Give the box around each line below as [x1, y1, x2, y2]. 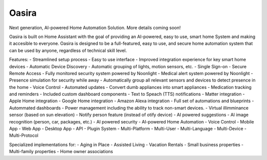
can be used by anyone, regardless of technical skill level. [9, 47, 127, 53]
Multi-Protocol [9, 132, 39, 138]
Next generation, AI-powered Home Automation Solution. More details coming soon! [9, 25, 181, 31]
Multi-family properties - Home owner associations [9, 149, 113, 155]
